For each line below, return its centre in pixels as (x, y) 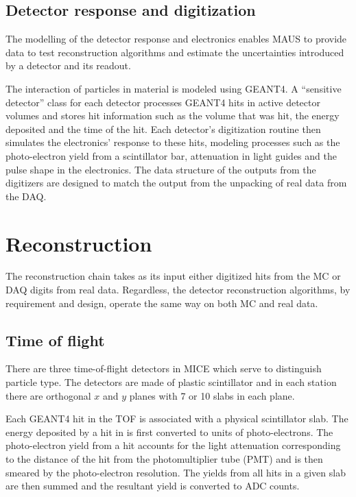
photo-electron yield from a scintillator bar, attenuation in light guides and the (171, 155)
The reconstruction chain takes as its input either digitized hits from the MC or (173, 276)
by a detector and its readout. (68, 65)
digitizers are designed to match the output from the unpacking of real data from (176, 183)
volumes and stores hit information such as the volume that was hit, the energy (173, 116)
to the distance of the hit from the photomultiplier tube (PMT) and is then (164, 459)
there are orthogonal (48, 395)
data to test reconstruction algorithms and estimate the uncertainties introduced (175, 52)
